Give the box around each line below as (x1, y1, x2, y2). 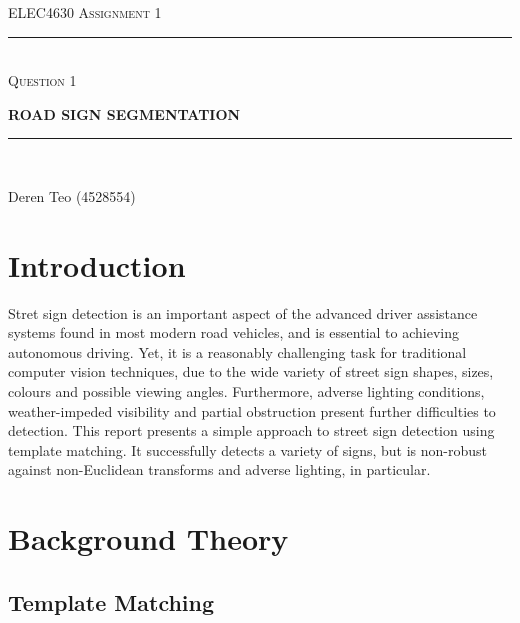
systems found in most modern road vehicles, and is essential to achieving (8, 322, 459, 343)
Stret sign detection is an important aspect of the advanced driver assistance (8, 302, 478, 323)
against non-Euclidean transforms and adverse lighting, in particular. (8, 459, 431, 480)
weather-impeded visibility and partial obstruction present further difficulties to (8, 400, 496, 421)
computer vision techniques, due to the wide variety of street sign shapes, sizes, (8, 361, 494, 382)
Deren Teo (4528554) (8, 185, 136, 206)
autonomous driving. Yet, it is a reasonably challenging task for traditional (8, 341, 467, 362)
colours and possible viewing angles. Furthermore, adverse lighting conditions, (8, 381, 485, 402)
